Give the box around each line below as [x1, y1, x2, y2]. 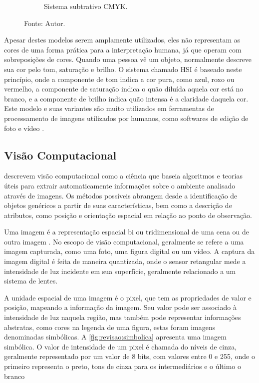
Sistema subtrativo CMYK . [44, 1, 128, 11]
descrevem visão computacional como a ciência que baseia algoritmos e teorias [4, 170, 243, 181]
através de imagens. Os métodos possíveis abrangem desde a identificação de [4, 190, 238, 200]
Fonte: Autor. [24, 17, 65, 28]
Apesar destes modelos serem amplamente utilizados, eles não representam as [4, 34, 241, 45]
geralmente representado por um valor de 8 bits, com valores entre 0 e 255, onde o [4, 351, 255, 361]
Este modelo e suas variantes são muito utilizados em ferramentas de [4, 103, 214, 113]
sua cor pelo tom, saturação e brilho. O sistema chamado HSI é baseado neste [4, 63, 242, 74]
